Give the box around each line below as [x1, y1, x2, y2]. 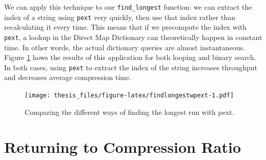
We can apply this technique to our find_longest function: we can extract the [4, 2, 252, 12]
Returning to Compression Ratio [4, 136, 241, 157]
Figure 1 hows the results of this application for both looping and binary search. [4, 52, 256, 63]
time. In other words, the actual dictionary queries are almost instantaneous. [4, 42, 245, 52]
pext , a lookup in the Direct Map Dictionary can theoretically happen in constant [4, 31, 262, 42]
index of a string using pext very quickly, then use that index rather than [4, 11, 236, 22]
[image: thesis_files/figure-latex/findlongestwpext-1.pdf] [25, 92, 234, 99]
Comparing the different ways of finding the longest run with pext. [25, 106, 234, 117]
